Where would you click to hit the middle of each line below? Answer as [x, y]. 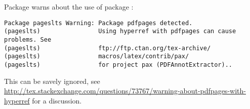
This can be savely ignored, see [52, 81]
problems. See [28, 39]
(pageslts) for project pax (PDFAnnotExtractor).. [118, 65]
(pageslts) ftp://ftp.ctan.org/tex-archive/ [108, 48]
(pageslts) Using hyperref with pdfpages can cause [120, 31]
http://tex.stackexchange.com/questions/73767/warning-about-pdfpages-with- [125, 91]
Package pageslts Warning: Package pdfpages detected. [98, 23]
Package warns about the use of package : [69, 7]
